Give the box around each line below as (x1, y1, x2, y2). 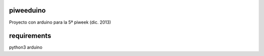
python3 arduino (9, 44, 43, 50)
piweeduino (9, 6, 46, 14)
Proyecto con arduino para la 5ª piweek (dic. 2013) (9, 19, 111, 25)
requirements (9, 32, 51, 40)
